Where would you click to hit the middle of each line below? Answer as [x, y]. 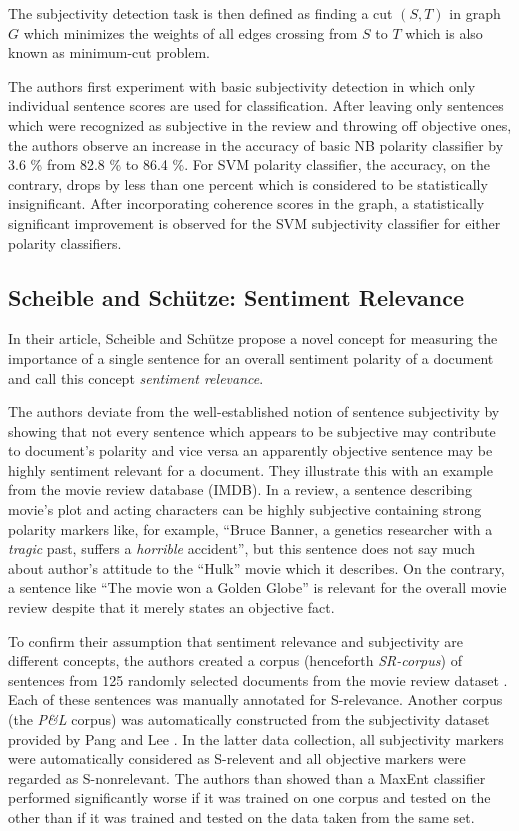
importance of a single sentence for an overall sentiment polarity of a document [251, 357]
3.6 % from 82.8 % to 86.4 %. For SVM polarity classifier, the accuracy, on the [249, 164]
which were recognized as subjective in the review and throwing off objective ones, [260, 124]
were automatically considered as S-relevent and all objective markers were [237, 758]
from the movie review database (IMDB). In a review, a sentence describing [240, 489]
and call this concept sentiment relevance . [136, 377]
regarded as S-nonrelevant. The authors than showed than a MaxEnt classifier [247, 777]
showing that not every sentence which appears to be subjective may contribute [252, 430]
